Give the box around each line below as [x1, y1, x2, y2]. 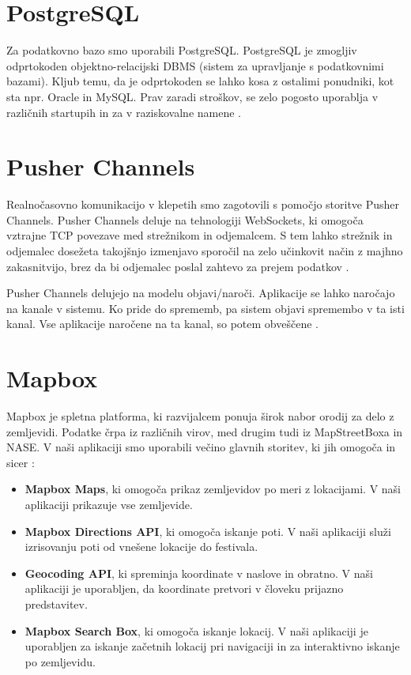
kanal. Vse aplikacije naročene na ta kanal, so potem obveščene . [6, 315, 319, 332]
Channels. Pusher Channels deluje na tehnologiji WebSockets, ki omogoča [6, 211, 364, 228]
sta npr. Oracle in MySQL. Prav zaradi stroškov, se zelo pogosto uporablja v [6, 88, 379, 104]
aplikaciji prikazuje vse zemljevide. [25, 496, 193, 513]
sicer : [6, 454, 35, 470]
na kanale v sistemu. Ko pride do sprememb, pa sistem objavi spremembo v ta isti [6, 300, 405, 316]
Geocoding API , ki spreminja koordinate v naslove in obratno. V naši [25, 564, 373, 581]
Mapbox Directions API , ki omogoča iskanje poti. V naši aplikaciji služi [25, 522, 391, 539]
